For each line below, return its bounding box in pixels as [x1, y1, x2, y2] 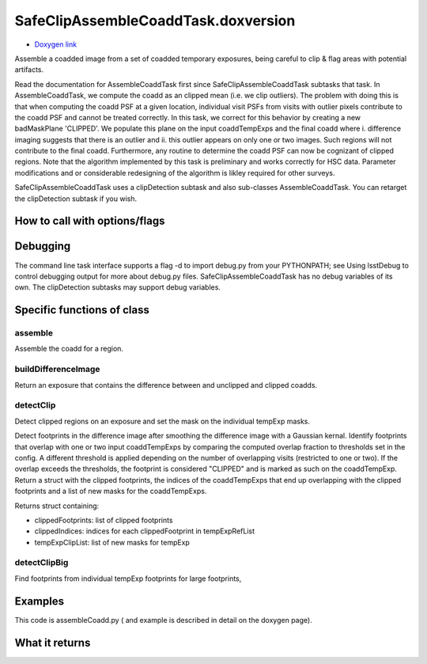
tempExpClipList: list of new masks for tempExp [34, 537, 190, 547]
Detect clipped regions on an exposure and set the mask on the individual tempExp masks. [14, 416, 311, 426]
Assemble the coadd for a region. [14, 344, 124, 354]
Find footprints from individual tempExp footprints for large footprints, [14, 574, 242, 583]
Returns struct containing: [14, 501, 100, 510]
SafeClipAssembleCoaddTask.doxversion [14, 12, 296, 29]
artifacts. [14, 65, 44, 74]
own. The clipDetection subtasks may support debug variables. [14, 283, 221, 292]
